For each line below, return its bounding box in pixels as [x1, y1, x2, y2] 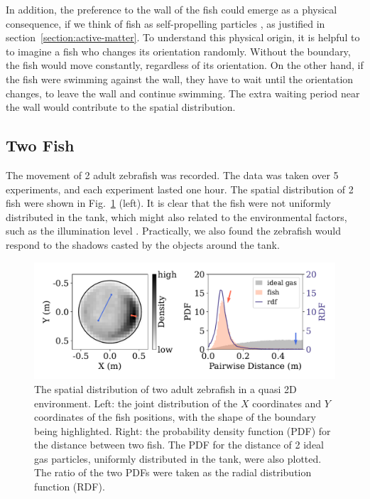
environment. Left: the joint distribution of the [34, 395, 238, 410]
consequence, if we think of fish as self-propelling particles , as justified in [6, 16, 325, 31]
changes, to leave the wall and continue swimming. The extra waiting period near [6, 85, 360, 100]
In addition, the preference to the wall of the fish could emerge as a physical [6, 2, 337, 16]
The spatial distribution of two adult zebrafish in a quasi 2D [34, 381, 297, 396]
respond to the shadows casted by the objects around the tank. [6, 237, 280, 252]
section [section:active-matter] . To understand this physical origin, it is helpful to [6, 30, 360, 45]
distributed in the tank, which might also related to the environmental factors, [6, 209, 347, 224]
